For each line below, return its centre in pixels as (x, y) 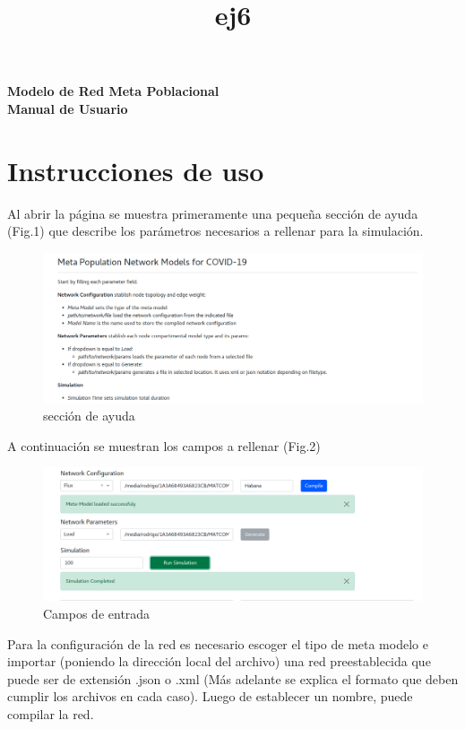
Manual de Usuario (68, 108)
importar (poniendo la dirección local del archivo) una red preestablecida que (219, 661)
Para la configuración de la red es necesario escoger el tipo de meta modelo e (218, 643)
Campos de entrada (97, 613)
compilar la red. (51, 713)
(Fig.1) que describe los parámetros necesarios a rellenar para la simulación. (215, 231)
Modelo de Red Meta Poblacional (113, 91)
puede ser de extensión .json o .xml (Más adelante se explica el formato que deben (233, 678)
